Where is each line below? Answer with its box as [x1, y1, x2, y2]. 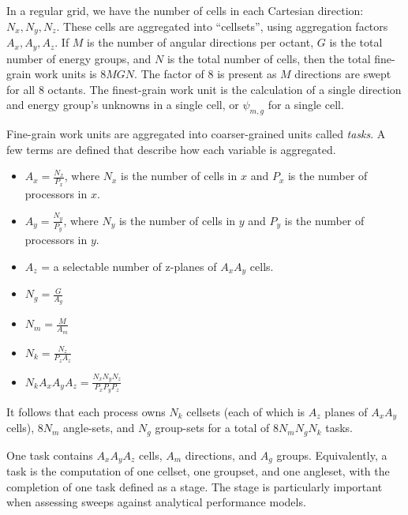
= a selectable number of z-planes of [41, 257, 217, 274]
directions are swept [294, 66, 391, 82]
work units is [34, 66, 97, 82]
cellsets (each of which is [186, 403, 305, 419]
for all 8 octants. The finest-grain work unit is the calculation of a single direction [6, 81, 402, 97]
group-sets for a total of [155, 419, 270, 436]
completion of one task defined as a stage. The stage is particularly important [6, 478, 383, 494]
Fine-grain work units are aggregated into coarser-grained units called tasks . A [6, 126, 386, 142]
